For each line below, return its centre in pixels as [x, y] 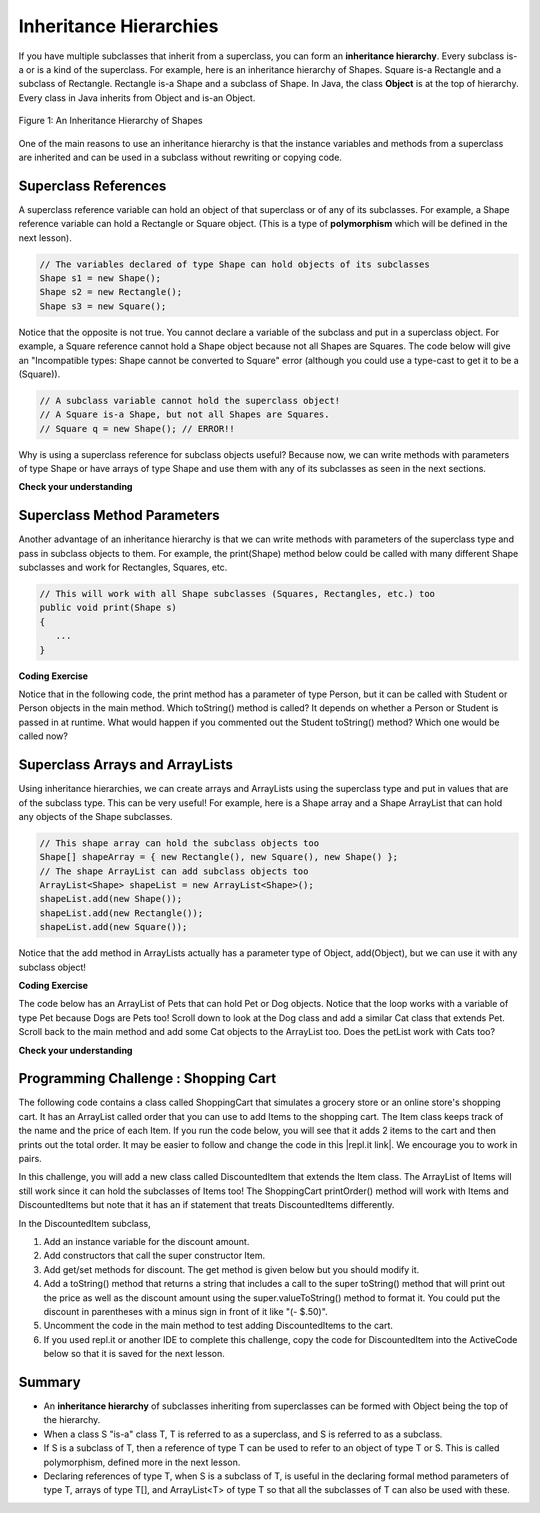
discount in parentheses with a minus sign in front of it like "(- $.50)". [186, 1311]
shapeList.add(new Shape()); [111, 899]
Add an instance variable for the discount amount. [146, 1241]
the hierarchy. [72, 1420]
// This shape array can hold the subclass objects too [179, 843]
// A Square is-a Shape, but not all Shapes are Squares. [184, 414]
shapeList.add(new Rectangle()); [121, 913]
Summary [49, 1381]
